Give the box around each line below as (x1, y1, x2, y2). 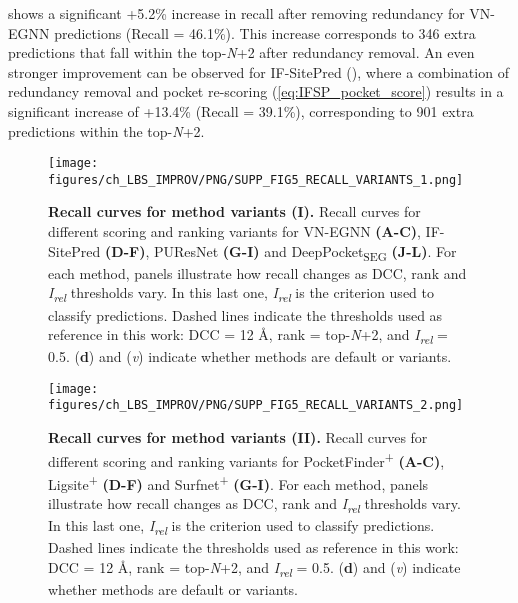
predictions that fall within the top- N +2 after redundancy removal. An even (8, 42, 475, 63)
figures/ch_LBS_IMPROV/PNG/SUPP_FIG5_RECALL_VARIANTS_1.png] (48, 172, 464, 187)
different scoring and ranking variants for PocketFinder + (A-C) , (48, 447, 445, 471)
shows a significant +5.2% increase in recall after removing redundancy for (8, 3, 465, 23)
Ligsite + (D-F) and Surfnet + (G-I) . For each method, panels (48, 470, 429, 494)
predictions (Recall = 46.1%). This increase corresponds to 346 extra (54, 22, 476, 43)
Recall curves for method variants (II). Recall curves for (48, 427, 428, 448)
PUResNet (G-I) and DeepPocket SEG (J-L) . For (153, 240, 457, 264)
